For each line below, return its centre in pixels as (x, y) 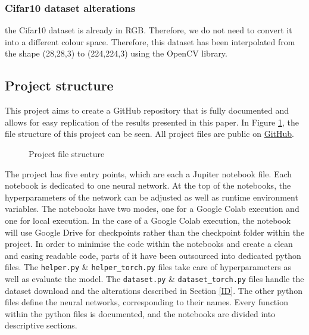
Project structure (59, 85)
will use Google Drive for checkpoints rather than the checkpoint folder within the (155, 232)
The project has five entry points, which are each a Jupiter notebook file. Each (149, 173)
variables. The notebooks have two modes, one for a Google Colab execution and (152, 209)
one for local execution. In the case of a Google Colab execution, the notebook (148, 220)
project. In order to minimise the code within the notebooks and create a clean (149, 244)
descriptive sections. (41, 325)
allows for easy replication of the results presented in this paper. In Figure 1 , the (152, 122)
